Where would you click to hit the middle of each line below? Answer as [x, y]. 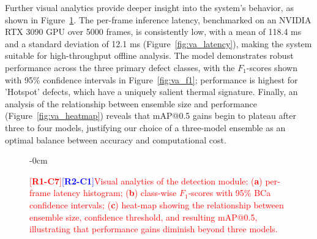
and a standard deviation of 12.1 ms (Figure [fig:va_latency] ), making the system [158, 43]
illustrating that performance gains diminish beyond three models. [154, 229]
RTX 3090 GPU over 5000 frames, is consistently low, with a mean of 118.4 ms [153, 32]
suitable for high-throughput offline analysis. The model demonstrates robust [149, 55]
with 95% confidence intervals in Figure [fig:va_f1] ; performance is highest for [151, 79]
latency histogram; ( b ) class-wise [115, 193]
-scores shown [272, 67]
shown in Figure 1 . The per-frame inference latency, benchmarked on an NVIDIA [158, 19]
